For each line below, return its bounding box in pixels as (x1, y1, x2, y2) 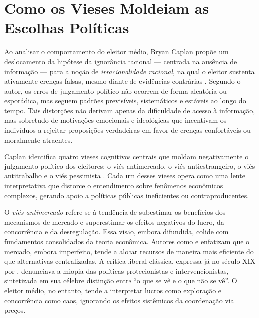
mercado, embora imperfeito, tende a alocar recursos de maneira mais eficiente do (4, 246, 254, 256)
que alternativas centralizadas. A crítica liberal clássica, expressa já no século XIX (4, 256, 256, 266)
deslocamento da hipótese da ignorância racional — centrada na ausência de (4, 56, 237, 66)
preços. (4, 305, 26, 315)
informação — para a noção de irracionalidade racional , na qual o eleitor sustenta (4, 66, 255, 76)
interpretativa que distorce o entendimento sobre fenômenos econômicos (4, 180, 223, 191)
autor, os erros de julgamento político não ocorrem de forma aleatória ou (4, 85, 227, 96)
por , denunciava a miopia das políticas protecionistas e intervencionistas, (4, 265, 229, 276)
